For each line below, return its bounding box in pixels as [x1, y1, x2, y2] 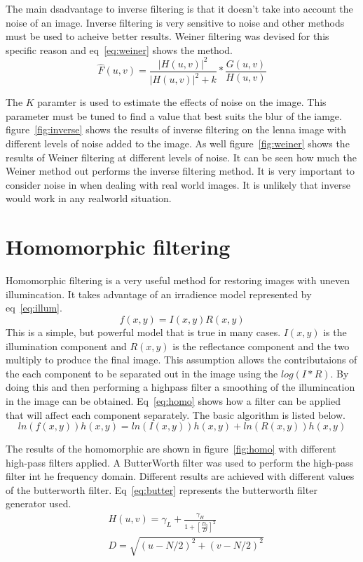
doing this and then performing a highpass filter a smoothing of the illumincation [6, 380, 355, 394]
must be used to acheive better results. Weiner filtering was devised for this [6, 29, 329, 44]
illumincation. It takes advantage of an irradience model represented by [6, 286, 312, 301]
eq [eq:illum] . [6, 300, 62, 315]
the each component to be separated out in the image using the [6, 366, 278, 380]
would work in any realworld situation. [6, 191, 172, 206]
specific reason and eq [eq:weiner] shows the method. [6, 42, 233, 57]
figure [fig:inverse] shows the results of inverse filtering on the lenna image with [6, 122, 346, 137]
